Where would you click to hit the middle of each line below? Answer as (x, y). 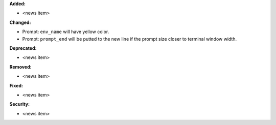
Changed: (20, 22)
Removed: (20, 67)
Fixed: (16, 85)
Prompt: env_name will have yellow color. (66, 32)
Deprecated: (23, 48)
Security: (20, 104)
